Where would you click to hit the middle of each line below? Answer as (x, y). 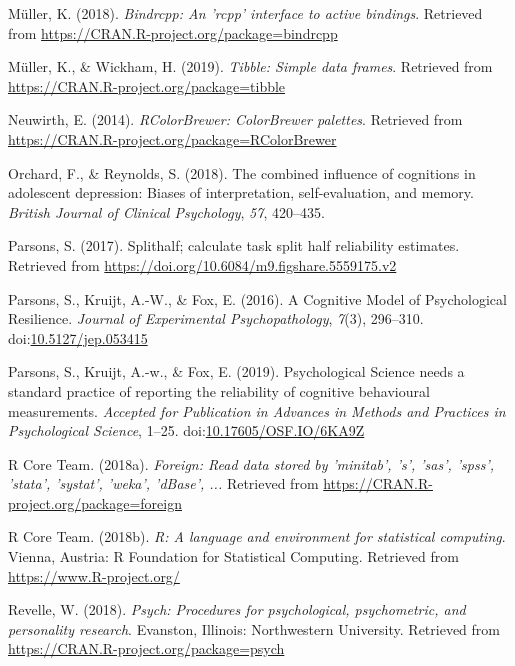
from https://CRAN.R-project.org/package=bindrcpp (173, 32)
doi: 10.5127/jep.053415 (78, 337)
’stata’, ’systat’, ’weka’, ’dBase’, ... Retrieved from (163, 483)
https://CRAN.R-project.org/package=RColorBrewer (172, 138)
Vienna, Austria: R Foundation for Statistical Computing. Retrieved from (233, 556)
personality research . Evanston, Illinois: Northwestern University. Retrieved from (254, 628)
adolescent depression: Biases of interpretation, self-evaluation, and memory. (241, 192)
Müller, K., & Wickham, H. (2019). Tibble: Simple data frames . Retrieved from (250, 66)
